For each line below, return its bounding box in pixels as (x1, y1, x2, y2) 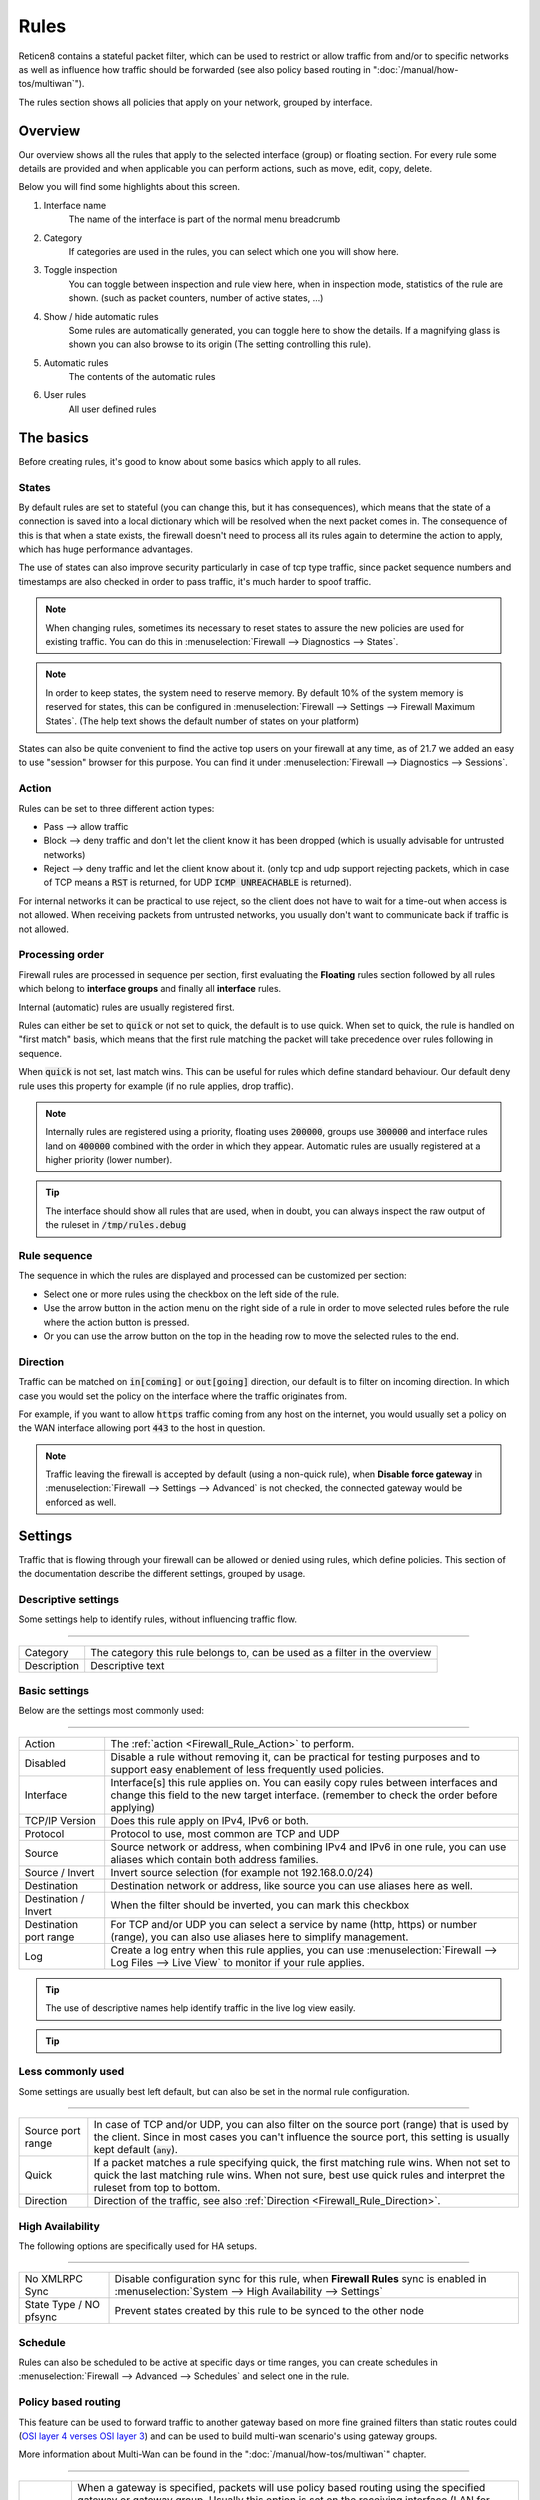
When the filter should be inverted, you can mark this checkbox (110, 1898, 410, 1912)
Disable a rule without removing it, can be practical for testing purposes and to (110, 1750, 480, 1764)
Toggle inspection (43, 264, 118, 276)
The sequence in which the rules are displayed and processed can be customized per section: (18, 1270, 407, 1282)
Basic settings (18, 1684, 90, 1698)
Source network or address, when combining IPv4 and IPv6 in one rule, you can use (110, 1840, 507, 1854)
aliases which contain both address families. (110, 1852, 319, 1866)
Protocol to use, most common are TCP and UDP (110, 1826, 340, 1840)
